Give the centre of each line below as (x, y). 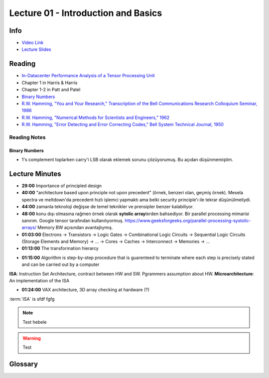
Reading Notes (27, 137)
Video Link (33, 43)
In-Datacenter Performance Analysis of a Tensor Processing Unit (88, 76)
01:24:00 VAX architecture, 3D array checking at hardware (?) (85, 290)
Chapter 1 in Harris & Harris (50, 83)
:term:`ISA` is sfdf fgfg (32, 299)
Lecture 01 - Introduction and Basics (86, 13)
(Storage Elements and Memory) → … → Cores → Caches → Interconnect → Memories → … (116, 242)
